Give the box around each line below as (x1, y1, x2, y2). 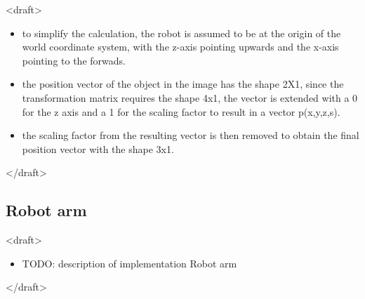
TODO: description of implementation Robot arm (22, 255, 237, 270)
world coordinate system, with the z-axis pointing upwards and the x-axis (22, 39, 339, 54)
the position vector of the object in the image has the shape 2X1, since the (22, 77, 344, 91)
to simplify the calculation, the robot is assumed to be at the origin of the (22, 25, 341, 40)
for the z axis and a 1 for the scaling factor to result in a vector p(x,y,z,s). (22, 104, 340, 119)
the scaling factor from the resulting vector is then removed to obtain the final (22, 128, 359, 142)
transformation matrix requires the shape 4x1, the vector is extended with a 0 (22, 90, 358, 105)
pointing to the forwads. (22, 53, 126, 67)
